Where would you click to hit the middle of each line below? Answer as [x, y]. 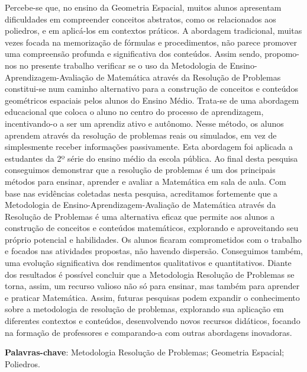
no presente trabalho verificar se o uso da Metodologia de [123, 65]
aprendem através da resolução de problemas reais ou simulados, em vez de [141, 135]
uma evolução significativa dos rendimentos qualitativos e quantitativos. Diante [148, 263]
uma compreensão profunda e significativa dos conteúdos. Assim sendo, [133, 54]
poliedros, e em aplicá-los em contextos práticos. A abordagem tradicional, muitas [153, 31]
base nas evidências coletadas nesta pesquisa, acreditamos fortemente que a [141, 193]
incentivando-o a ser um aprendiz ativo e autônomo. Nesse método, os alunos [144, 123]
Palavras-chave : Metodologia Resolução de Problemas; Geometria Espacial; [145, 352]
